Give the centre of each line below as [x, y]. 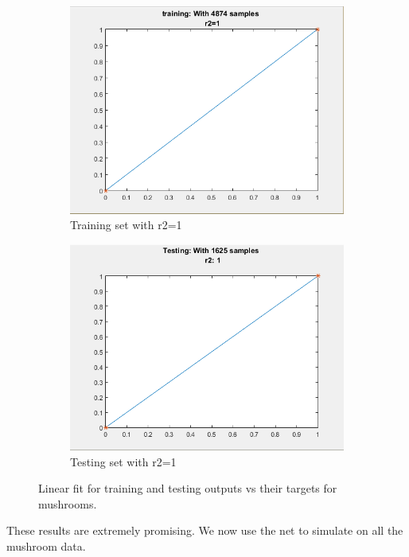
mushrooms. [68, 503]
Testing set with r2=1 [123, 461]
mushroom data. [46, 545]
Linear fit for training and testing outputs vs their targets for [188, 488]
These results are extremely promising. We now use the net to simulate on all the [205, 530]
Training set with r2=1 [126, 225]
